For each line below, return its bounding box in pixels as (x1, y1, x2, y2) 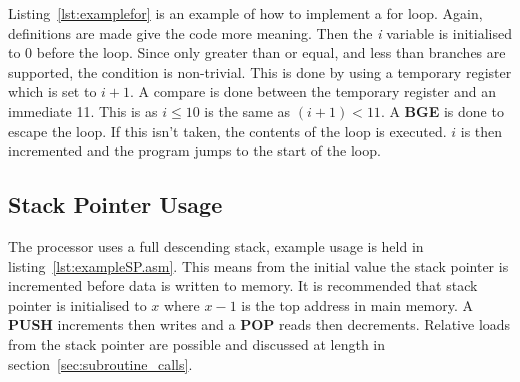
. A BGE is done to (380, 100, 504, 121)
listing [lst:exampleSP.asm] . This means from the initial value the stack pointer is (8, 255, 509, 276)
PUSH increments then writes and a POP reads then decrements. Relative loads (8, 314, 511, 335)
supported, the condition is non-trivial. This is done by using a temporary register (8, 61, 512, 82)
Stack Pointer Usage (8, 189, 223, 220)
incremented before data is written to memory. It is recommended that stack (8, 275, 478, 296)
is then (460, 120, 503, 141)
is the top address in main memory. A (241, 294, 473, 315)
